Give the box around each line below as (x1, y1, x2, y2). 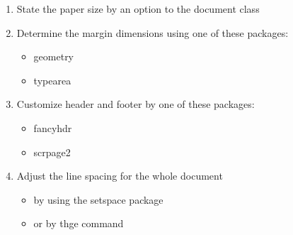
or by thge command (33, 216, 124, 231)
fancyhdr (33, 120, 72, 135)
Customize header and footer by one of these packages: (16, 97, 255, 111)
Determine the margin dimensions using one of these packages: (16, 25, 289, 40)
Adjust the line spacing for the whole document (16, 168, 223, 183)
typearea (33, 72, 71, 87)
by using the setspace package (33, 192, 163, 207)
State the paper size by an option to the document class (16, 1, 260, 16)
